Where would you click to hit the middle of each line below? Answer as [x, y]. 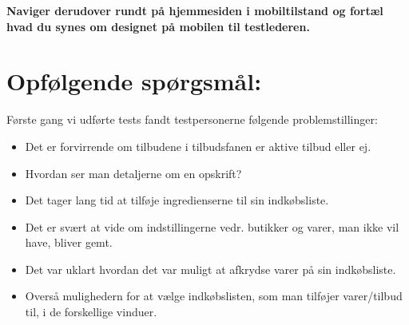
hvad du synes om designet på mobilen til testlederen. [158, 26]
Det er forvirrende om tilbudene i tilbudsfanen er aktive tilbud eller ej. [198, 146]
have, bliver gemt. [69, 242]
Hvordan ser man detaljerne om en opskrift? [133, 173]
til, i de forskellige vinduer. [91, 312]
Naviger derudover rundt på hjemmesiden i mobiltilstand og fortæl [195, 10]
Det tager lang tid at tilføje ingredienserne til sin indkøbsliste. [177, 200]
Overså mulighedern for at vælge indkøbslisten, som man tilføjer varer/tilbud [214, 296]
